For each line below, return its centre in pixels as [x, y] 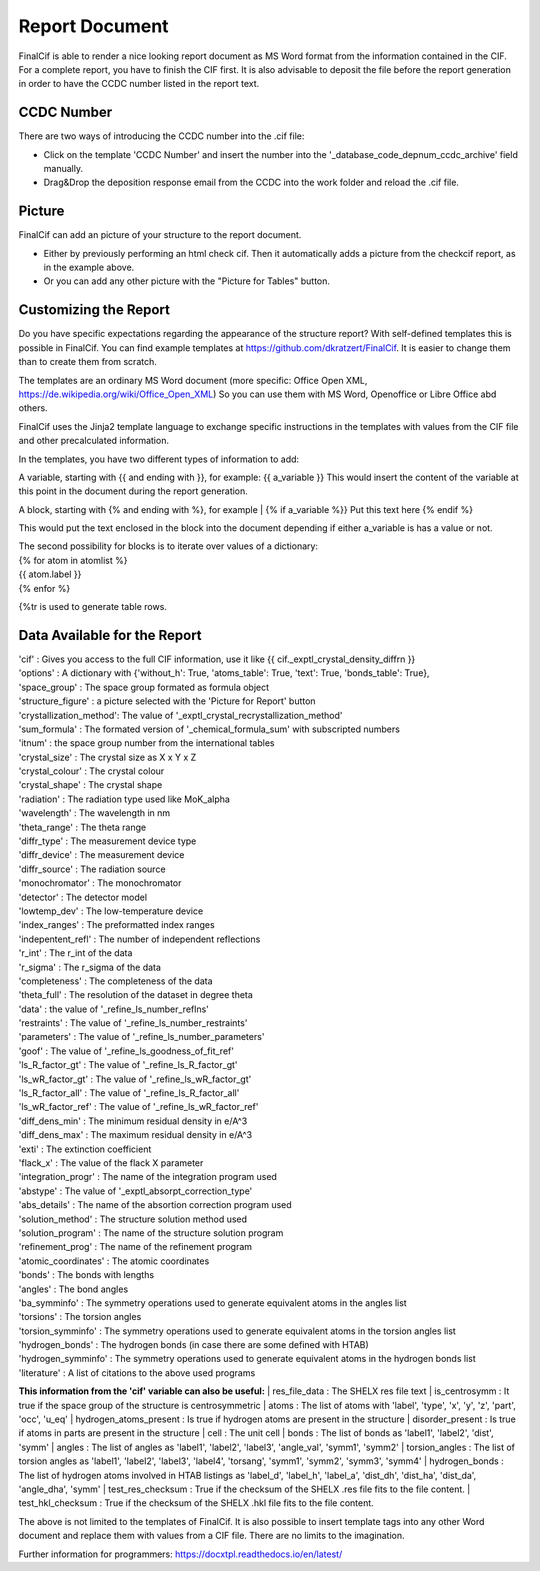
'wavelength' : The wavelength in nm [94, 813]
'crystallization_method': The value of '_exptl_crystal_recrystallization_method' [180, 715]
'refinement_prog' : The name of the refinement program [135, 1247]
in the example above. [89, 267]
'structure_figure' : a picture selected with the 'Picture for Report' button [167, 701]
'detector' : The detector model [83, 897]
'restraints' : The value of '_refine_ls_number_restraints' [133, 1023]
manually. [63, 169]
